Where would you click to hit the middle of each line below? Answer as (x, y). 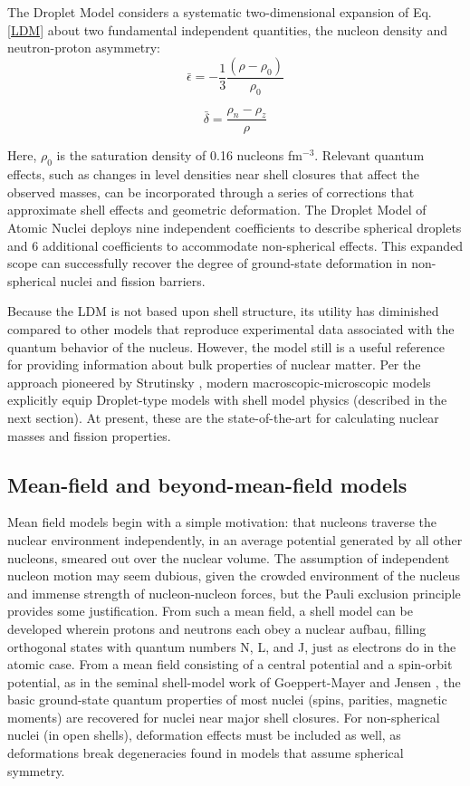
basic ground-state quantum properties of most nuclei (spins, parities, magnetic (227, 700)
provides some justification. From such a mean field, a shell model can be (210, 611)
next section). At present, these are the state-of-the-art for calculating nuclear (223, 417)
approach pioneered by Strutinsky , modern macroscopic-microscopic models (219, 382)
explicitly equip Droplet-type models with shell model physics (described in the (227, 400)
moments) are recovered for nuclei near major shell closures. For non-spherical (224, 717)
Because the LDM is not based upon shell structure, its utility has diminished (223, 311)
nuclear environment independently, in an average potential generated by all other (235, 539)
